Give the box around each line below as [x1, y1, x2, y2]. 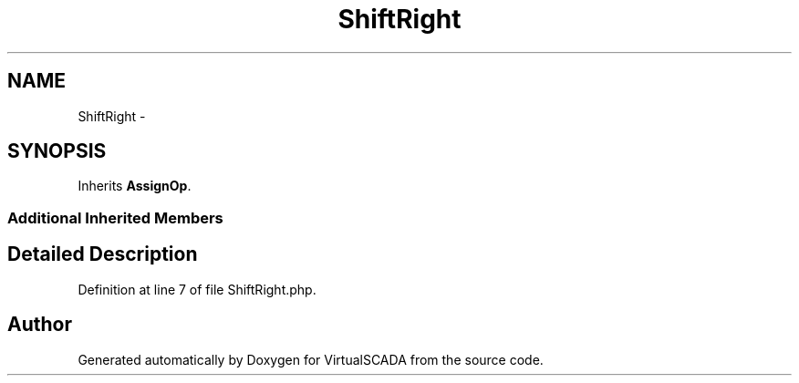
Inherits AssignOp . [78, 178, 192, 194]
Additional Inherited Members [7, 208, 223, 227]
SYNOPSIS [7, 140, 107, 163]
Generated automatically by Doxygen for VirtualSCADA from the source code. [78, 351, 544, 367]
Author [7, 313, 72, 336]
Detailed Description [7, 243, 198, 266]
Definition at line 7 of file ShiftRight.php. [78, 281, 316, 297]
